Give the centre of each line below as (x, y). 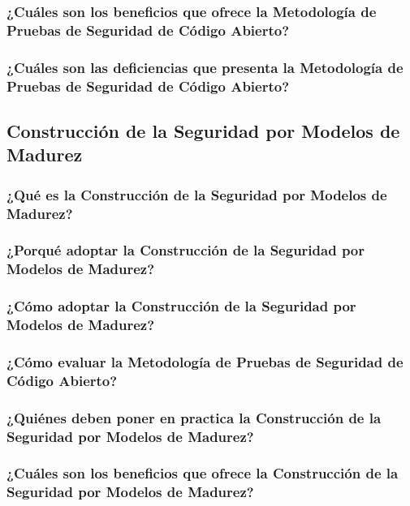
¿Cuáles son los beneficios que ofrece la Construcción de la (203, 473)
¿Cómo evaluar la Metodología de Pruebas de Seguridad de (205, 361)
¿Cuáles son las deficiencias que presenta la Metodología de (205, 67)
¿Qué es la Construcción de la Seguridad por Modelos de (197, 194)
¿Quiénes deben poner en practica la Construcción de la (194, 417)
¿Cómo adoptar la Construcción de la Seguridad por (181, 306)
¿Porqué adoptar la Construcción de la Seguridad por (186, 250)
